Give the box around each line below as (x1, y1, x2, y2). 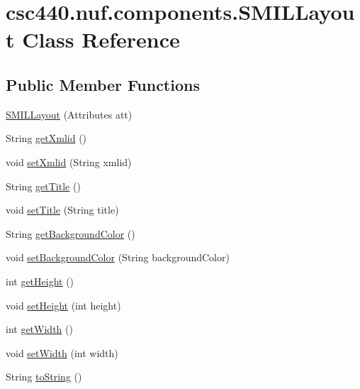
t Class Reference (6, 25, 180, 54)
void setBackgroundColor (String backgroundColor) (6, 250, 230, 265)
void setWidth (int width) (6, 345, 118, 360)
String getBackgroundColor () (6, 226, 135, 241)
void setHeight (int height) (6, 297, 121, 312)
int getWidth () (6, 322, 73, 336)
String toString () (6, 369, 82, 384)
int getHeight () (6, 273, 74, 288)
